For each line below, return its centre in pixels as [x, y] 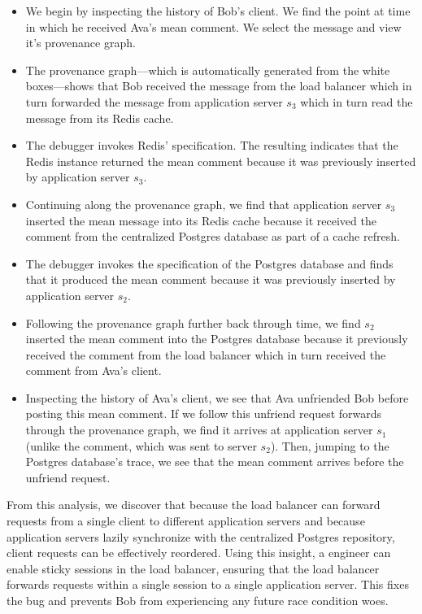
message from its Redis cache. [100, 118]
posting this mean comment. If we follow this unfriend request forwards [204, 414]
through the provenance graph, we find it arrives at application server [199, 430]
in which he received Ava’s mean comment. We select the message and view [213, 26]
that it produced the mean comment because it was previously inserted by [211, 279]
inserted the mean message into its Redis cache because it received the [201, 220]
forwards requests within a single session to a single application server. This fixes [208, 584]
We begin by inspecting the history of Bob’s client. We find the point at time [218, 11]
